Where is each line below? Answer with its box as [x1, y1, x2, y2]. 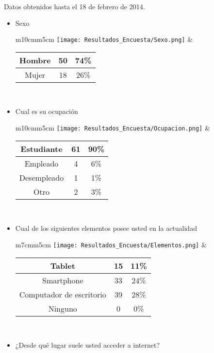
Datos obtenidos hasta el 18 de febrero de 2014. [4, 1, 145, 11]
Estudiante [20, 143, 63, 154]
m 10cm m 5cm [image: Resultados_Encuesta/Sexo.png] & [15, 34, 193, 44]
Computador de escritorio [19, 288, 106, 300]
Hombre [19, 54, 51, 66]
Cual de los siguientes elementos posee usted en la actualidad [15, 223, 197, 233]
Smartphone [42, 274, 83, 286]
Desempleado [19, 171, 64, 183]
